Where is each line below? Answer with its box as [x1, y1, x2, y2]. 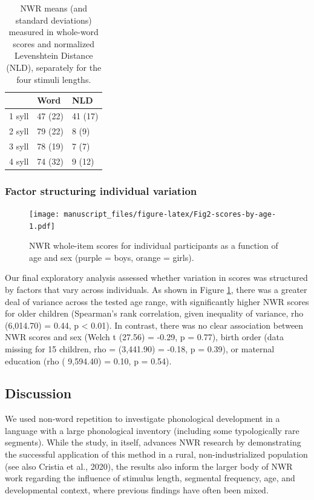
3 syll [9, 139, 29, 152]
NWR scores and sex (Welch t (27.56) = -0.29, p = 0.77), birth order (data [5, 331, 284, 343]
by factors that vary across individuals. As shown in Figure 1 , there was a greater [5, 283, 307, 295]
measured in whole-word [8, 25, 99, 38]
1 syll [9, 110, 29, 122]
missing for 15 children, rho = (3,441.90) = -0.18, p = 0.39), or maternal [5, 342, 275, 355]
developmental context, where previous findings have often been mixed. [5, 483, 269, 496]
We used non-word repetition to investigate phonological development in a [5, 412, 280, 425]
